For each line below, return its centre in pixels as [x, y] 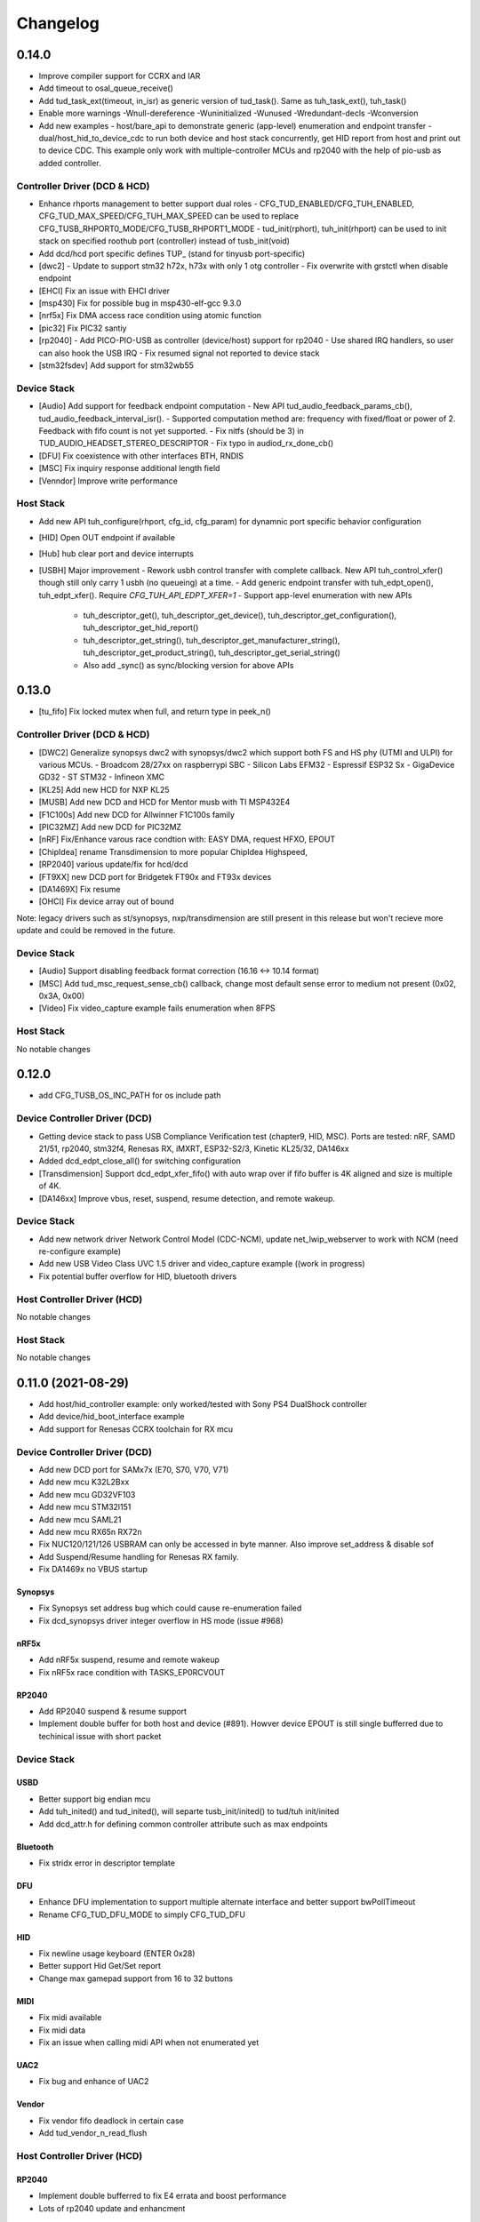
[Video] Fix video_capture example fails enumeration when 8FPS [157, 1008]
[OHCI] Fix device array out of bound [107, 901]
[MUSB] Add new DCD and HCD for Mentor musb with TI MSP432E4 [164, 802]
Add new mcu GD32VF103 [87, 1494]
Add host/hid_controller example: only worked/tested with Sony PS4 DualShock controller [203, 1404]
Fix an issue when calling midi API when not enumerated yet [149, 2042]
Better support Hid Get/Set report [100, 1966]
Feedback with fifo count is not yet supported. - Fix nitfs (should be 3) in [171, 430]
